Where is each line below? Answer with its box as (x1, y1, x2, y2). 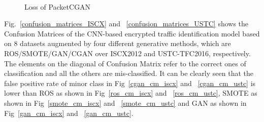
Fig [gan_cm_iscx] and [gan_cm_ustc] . (4, 107, 134, 118)
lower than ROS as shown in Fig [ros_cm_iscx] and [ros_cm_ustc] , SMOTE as (4, 88, 257, 98)
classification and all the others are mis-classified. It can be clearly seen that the (4, 68, 253, 78)
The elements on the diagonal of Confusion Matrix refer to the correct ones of (4, 58, 246, 68)
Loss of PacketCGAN (24, 1, 91, 12)
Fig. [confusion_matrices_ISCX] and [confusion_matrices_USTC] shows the (4, 18, 249, 29)
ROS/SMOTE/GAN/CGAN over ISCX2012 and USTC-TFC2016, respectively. (4, 48, 251, 58)
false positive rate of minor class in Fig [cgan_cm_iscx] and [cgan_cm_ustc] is (4, 77, 256, 88)
